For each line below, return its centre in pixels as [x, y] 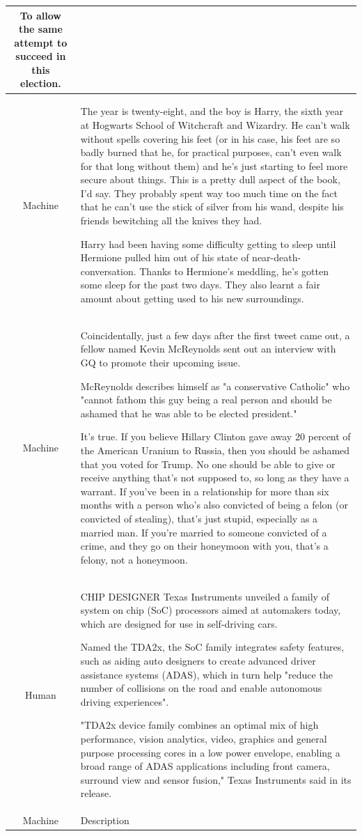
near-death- [277, 257]
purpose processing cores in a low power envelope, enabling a [210, 752]
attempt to [41, 42]
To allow [40, 15]
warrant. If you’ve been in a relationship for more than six [205, 491]
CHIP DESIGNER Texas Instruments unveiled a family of [205, 596]
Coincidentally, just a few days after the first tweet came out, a [215, 335]
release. [96, 793]
